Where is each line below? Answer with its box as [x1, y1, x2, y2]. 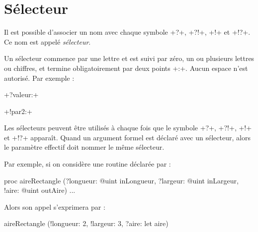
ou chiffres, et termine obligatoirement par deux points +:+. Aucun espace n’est [4, 62, 248, 73]
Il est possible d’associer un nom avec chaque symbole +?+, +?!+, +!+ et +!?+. [4, 27, 251, 37]
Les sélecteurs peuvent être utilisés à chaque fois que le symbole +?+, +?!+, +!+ [4, 122, 252, 133]
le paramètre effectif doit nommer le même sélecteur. [4, 142, 165, 152]
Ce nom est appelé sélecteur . [4, 36, 91, 47]
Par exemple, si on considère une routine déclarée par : [4, 159, 171, 169]
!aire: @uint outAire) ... [4, 185, 76, 195]
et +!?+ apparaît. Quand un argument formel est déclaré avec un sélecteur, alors [4, 132, 251, 142]
